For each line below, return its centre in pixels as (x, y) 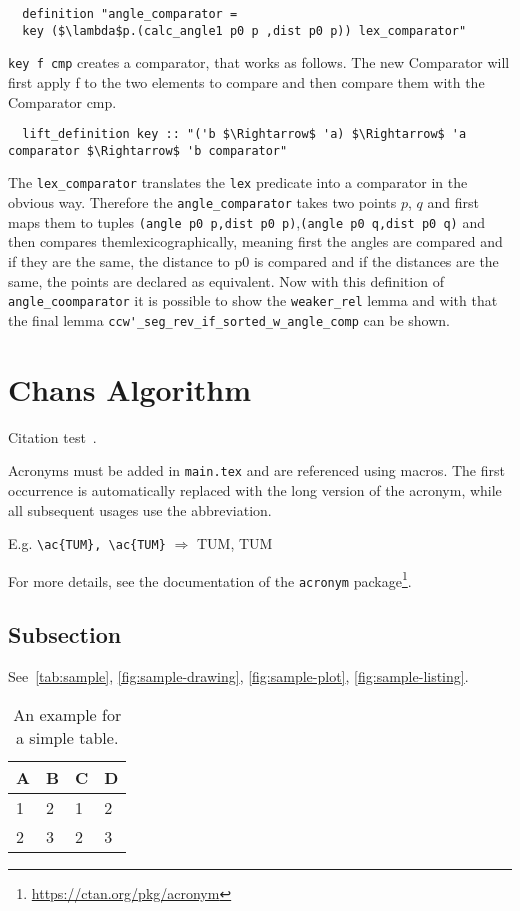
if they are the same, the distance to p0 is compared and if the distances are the (253, 261)
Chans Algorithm (130, 388)
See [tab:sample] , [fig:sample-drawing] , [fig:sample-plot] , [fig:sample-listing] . (238, 676)
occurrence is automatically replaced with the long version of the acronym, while (255, 489)
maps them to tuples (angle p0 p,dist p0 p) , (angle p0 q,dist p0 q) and (246, 221)
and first (453, 202)
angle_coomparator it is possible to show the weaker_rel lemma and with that (253, 300)
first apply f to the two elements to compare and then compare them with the (246, 81)
